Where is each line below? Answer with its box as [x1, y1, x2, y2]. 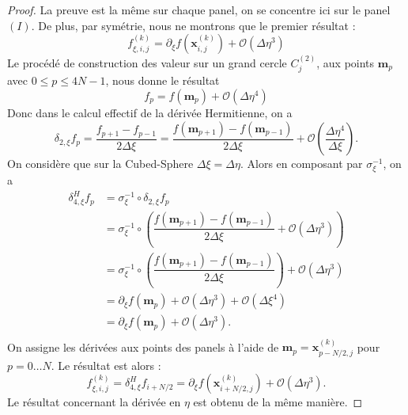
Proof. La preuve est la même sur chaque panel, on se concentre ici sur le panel [7, 2, 391, 17]
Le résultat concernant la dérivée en [7, 394, 181, 410]
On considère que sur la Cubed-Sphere [7, 155, 194, 172]
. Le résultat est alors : [51, 356, 161, 373]
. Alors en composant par [240, 155, 363, 172]
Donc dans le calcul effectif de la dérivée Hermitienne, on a [7, 105, 293, 121]
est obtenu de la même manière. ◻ [193, 394, 363, 410]
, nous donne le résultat [105, 72, 220, 89]
